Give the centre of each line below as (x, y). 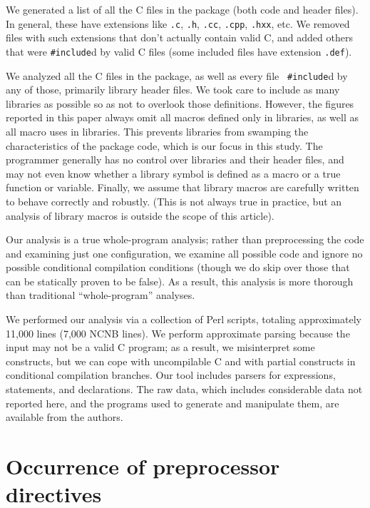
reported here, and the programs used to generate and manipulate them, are (173, 403)
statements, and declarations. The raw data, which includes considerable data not (184, 389)
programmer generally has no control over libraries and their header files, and (175, 159)
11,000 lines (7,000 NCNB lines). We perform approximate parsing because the (178, 333)
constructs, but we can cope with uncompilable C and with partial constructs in (181, 361)
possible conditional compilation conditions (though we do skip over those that (178, 267)
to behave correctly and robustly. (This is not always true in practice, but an (174, 201)
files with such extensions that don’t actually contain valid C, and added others (179, 37)
